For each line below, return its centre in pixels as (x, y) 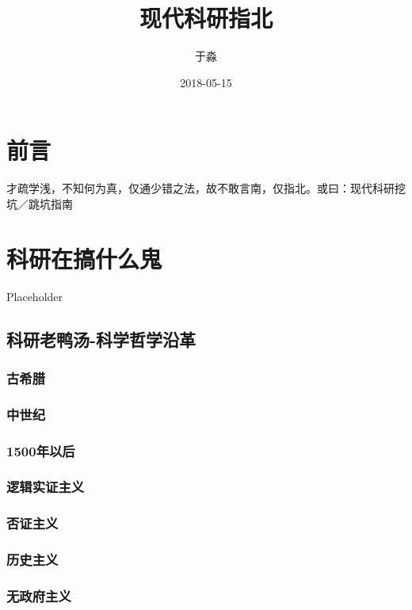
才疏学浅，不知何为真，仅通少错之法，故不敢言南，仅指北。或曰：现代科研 (200, 188)
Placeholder (35, 296)
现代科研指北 (206, 18)
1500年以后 (41, 450)
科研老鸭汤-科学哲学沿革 (101, 339)
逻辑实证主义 (46, 487)
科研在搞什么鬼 (84, 258)
